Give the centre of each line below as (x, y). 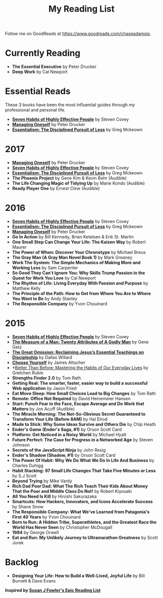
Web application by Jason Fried (44, 388)
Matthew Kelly (26, 288)
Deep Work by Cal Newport (40, 72)
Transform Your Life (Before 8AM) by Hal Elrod (60, 419)
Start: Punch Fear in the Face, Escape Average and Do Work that (78, 404)
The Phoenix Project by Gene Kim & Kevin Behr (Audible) (69, 178)
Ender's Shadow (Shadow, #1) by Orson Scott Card (64, 455)
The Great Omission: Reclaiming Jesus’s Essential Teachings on (78, 352)
